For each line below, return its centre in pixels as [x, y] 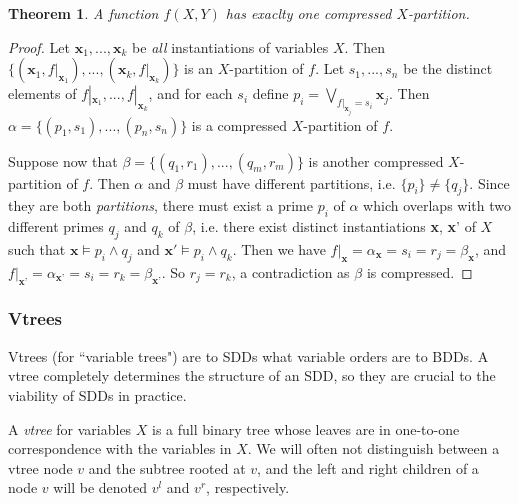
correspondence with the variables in [120, 448]
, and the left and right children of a [368, 467]
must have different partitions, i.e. [291, 182]
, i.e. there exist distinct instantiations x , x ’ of [334, 226]
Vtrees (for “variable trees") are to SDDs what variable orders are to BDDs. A [248, 355]
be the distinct [448, 68]
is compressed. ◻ [419, 271]
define [270, 93]
